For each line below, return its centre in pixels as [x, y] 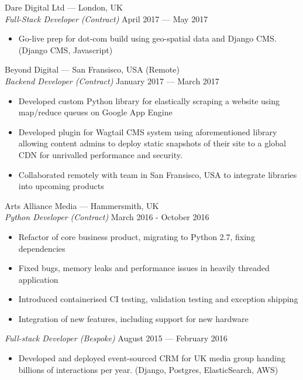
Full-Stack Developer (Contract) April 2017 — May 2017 [106, 18]
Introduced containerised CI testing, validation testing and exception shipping [158, 299]
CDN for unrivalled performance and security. [100, 154]
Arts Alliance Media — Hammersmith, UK [82, 205]
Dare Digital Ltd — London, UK [64, 7]
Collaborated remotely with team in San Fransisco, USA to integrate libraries [158, 174]
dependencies [42, 248]
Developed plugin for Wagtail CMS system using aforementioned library [148, 131]
